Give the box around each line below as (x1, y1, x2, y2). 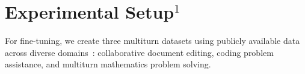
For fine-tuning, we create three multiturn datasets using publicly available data (5, 34, 300, 47)
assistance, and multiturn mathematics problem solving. (5, 58, 211, 70)
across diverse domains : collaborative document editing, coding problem (5, 46, 274, 58)
